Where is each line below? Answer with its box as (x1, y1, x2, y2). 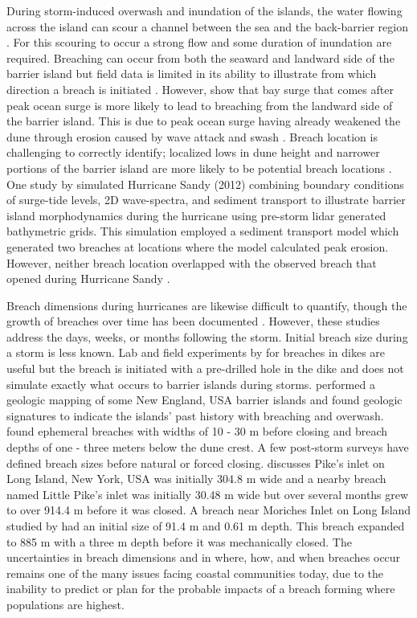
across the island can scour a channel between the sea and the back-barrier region (6, 18, 408, 35)
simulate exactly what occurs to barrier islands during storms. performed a (6, 375, 375, 392)
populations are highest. (6, 595, 125, 612)
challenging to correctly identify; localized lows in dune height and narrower (6, 144, 380, 161)
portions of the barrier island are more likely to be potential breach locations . (6, 159, 392, 176)
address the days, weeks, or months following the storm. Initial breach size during (6, 328, 408, 345)
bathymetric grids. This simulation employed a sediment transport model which (6, 223, 399, 239)
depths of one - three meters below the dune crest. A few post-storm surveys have (6, 439, 409, 456)
